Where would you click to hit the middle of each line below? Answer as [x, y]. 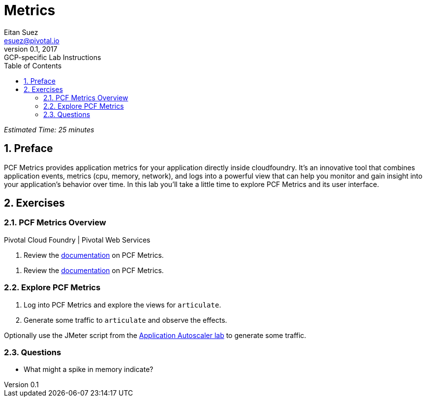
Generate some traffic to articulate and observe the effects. [125, 320]
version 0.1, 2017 [31, 49]
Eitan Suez [21, 32]
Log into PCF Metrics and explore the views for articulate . [122, 305]
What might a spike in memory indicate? [89, 370]
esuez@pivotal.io [32, 40]
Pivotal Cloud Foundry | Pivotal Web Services [77, 240]
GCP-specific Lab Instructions [53, 57]
